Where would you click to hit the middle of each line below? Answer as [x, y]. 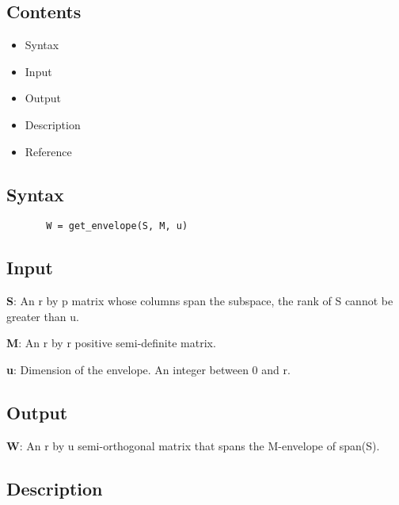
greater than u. [43, 316]
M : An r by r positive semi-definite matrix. [111, 343]
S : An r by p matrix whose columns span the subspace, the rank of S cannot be [200, 301]
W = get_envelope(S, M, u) [117, 226]
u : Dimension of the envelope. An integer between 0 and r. [148, 370]
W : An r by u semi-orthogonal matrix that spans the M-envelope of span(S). [193, 445]
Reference [48, 151]
